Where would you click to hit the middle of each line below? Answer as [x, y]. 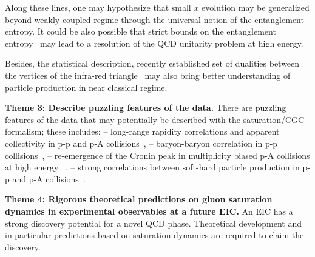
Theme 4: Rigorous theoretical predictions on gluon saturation [139, 199]
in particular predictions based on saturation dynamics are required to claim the [154, 235]
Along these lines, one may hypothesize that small [98, 7]
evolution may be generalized [256, 7]
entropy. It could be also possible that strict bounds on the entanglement [141, 31]
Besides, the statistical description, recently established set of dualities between [152, 63]
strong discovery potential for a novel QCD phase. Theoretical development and [154, 223]
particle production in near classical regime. [86, 87]
